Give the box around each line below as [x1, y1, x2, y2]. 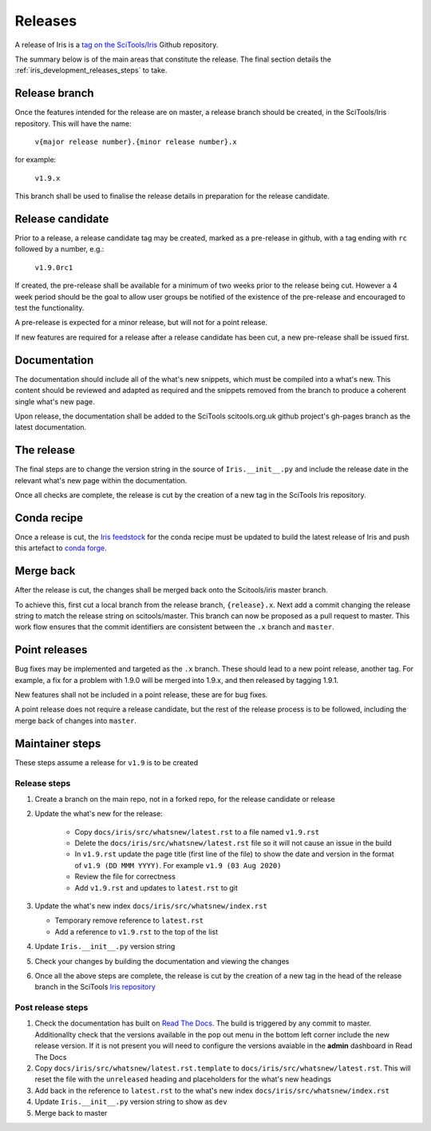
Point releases [14, 643, 88, 657]
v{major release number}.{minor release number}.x [34, 137, 237, 147]
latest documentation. [14, 423, 87, 432]
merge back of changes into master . [14, 716, 137, 725]
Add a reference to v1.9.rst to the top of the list [54, 927, 219, 936]
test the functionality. [14, 304, 85, 313]
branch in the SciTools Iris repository [34, 982, 156, 992]
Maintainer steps [14, 736, 101, 750]
